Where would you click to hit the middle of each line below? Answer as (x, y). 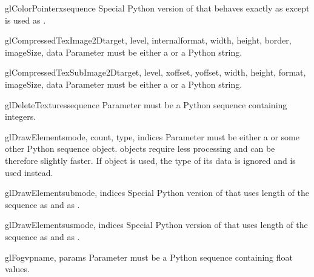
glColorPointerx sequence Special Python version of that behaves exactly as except (157, 8)
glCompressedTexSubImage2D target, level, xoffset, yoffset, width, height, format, (155, 72)
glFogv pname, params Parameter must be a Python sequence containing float (149, 257)
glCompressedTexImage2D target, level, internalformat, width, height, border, (148, 40)
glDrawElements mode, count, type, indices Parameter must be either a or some (152, 136)
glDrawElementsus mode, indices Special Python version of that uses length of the (156, 225)
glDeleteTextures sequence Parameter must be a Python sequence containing (146, 104)
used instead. (29, 172)
